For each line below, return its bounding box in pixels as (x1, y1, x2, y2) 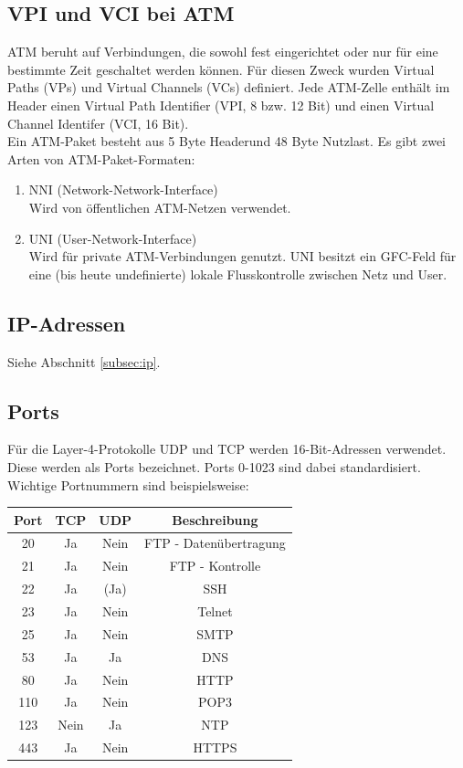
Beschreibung (172, 510, 258, 529)
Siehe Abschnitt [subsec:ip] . (7, 352, 161, 371)
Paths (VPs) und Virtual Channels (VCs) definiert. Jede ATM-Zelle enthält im (7, 78, 450, 97)
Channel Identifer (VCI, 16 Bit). (7, 113, 189, 132)
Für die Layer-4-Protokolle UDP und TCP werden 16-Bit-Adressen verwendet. (7, 439, 447, 458)
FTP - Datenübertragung (144, 533, 286, 552)
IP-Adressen (7, 309, 126, 337)
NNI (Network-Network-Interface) (28, 180, 218, 199)
